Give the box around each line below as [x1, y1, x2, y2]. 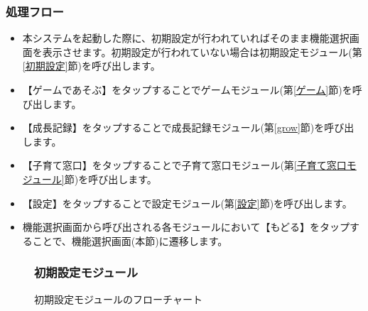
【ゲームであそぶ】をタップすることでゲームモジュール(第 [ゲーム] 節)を [22, 82, 352, 97]
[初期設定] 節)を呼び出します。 [22, 58, 161, 73]
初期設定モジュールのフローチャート [34, 291, 202, 306]
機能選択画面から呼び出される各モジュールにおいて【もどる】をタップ [22, 219, 350, 234]
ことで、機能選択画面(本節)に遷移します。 [32, 233, 228, 248]
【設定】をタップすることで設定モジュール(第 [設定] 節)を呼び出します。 [22, 195, 352, 210]
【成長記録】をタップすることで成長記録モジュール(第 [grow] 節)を [22, 120, 325, 135]
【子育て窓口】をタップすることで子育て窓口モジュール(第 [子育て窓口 [22, 158, 347, 173]
